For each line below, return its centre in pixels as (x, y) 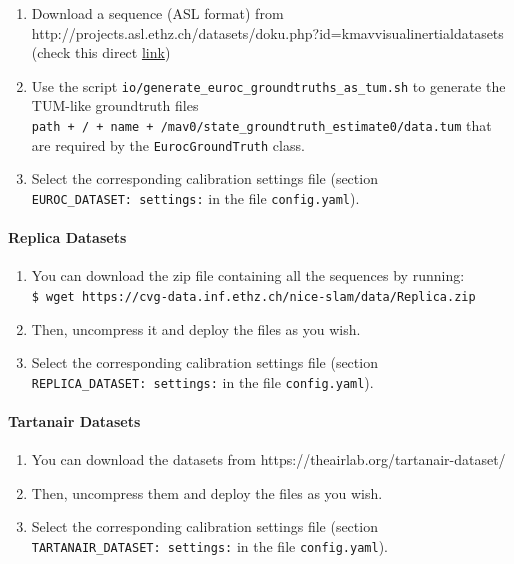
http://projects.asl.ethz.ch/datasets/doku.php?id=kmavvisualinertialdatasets (267, 32)
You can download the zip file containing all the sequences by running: (248, 275)
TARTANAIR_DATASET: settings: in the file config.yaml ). (210, 546)
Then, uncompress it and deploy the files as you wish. (196, 328)
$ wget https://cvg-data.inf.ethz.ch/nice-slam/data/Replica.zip (253, 296)
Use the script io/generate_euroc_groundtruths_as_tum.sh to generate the (268, 85)
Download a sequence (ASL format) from (157, 13)
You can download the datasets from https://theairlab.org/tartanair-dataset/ (268, 459)
